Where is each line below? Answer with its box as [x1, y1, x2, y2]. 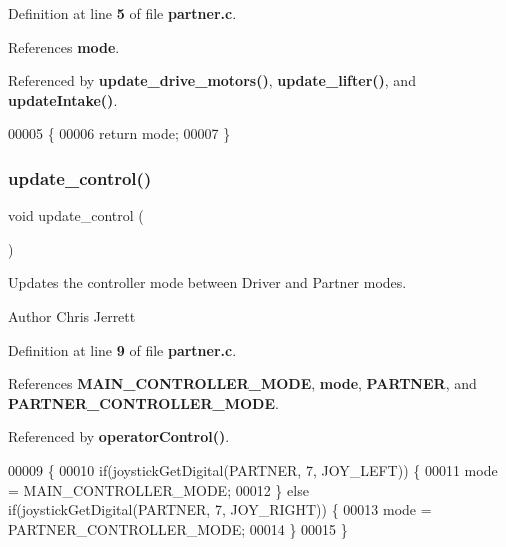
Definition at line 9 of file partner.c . [8, 339, 237, 360]
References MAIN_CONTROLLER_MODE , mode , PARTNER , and [8, 373, 477, 394]
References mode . [8, 36, 120, 57]
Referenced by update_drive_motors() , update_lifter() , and [8, 70, 416, 91]
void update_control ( [8, 205, 144, 226]
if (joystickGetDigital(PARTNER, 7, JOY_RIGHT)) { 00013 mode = [8, 499, 432, 520]
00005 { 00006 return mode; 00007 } [8, 123, 231, 144]
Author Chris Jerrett [8, 305, 136, 326]
